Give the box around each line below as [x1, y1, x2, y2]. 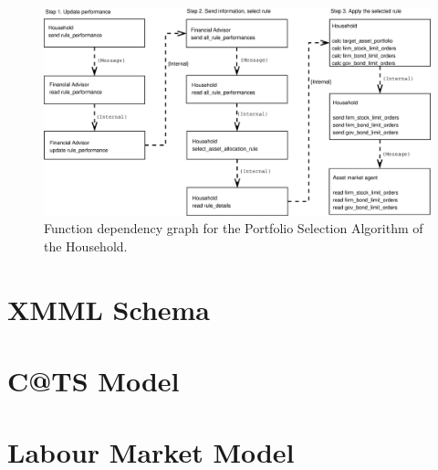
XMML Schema [7, 290, 211, 327]
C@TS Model [7, 362, 180, 400]
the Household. [44, 236, 128, 255]
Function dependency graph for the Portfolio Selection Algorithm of [44, 219, 423, 238]
